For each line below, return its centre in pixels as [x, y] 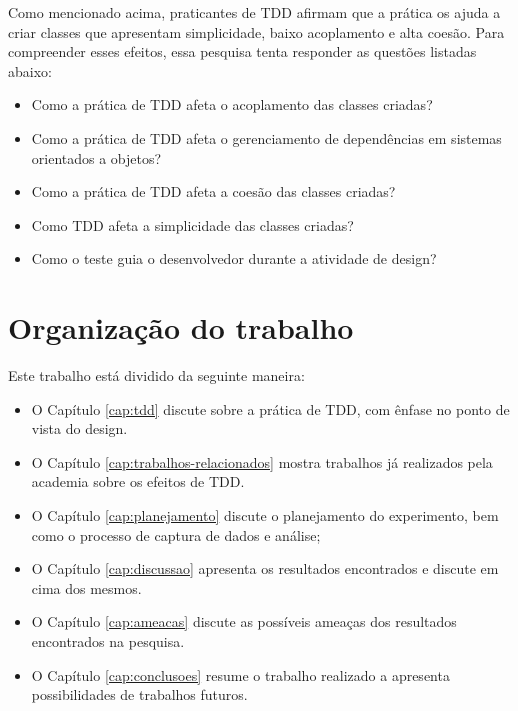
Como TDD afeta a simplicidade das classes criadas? [192, 224]
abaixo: [30, 70]
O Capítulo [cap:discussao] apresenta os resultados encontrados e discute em [265, 568]
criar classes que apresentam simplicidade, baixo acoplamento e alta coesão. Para [256, 31]
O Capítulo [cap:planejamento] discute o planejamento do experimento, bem [265, 515]
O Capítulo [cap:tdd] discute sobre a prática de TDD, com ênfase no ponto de [270, 408]
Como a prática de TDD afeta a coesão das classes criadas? [213, 191]
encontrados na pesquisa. [108, 641]
